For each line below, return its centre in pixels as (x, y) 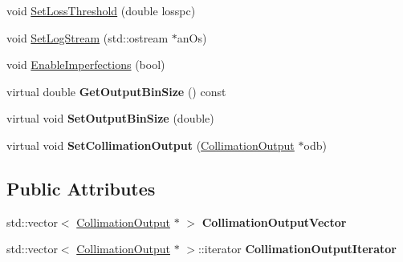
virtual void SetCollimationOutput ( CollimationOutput (151, 145)
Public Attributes (81, 188)
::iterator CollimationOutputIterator (297, 249)
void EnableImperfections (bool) (86, 64)
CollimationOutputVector (274, 222)
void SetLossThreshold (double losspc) (101, 10)
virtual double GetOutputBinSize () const (116, 91)
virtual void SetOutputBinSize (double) (110, 118)
